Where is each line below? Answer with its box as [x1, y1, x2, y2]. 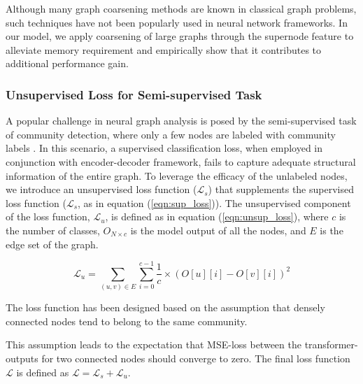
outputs [6, 351, 38, 366]
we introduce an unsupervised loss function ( [6, 182, 197, 197]
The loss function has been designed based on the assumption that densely [6, 300, 325, 315]
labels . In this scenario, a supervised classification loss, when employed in [6, 141, 323, 155]
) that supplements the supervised [208, 182, 354, 197]
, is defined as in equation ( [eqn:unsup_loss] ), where [105, 209, 329, 224]
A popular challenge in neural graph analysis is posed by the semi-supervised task [6, 113, 357, 128]
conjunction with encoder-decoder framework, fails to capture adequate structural [6, 154, 356, 169]
